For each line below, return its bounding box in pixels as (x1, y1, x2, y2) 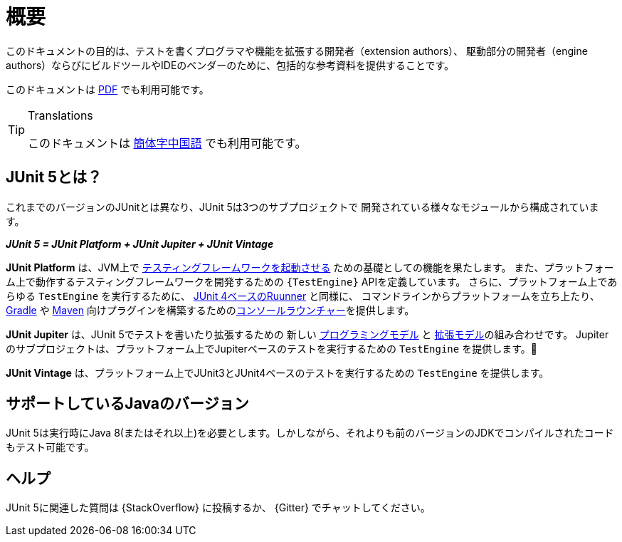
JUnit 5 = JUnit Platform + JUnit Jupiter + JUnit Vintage (6, 237, 274, 250)
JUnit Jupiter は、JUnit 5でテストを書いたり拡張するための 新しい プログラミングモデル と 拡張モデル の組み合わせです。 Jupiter (6, 328, 609, 340)
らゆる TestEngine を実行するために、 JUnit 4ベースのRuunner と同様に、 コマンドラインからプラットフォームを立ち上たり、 (6, 289, 600, 302)
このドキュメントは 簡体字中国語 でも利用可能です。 (28, 135, 307, 150)
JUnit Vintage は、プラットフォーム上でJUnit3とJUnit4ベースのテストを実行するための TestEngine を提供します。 (6, 366, 549, 379)
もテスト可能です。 (6, 441, 95, 454)
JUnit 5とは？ (6, 168, 102, 187)
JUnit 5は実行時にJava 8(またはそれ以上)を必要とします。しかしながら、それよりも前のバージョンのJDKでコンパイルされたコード (6, 427, 614, 439)
